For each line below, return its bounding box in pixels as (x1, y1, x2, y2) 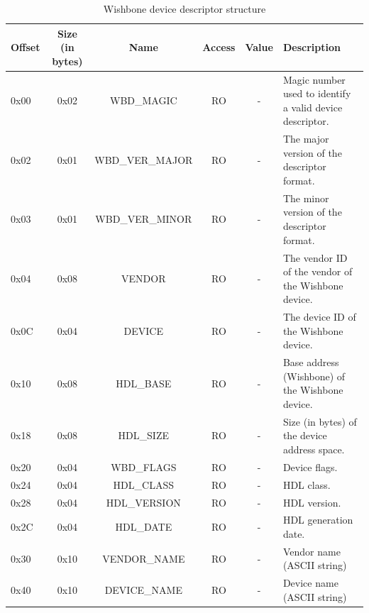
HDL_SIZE (118, 428, 169, 443)
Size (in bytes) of (282, 414, 357, 429)
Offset (11, 40, 40, 55)
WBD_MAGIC (110, 93, 177, 108)
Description (282, 40, 341, 55)
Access (202, 40, 236, 55)
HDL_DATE (115, 519, 172, 534)
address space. (282, 441, 345, 456)
